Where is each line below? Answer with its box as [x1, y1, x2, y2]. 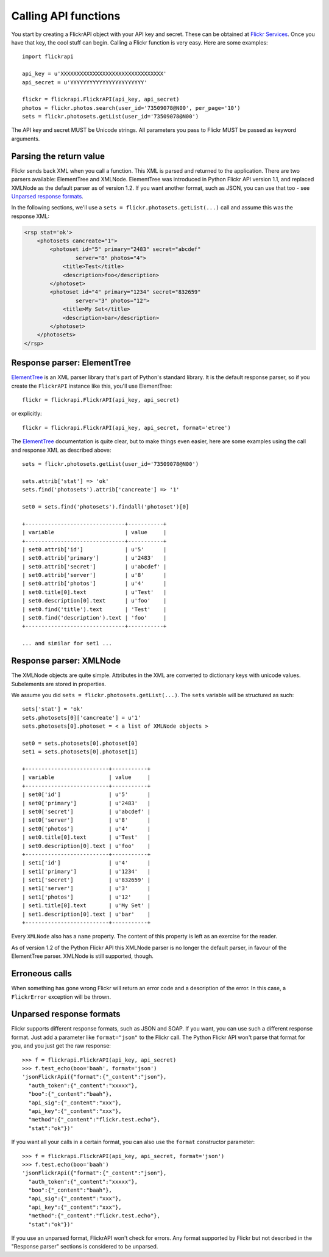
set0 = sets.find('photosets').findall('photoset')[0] [22, 503, 189, 510]
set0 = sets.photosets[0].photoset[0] [22, 739, 138, 747]
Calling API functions [11, 9, 121, 23]
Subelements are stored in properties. [11, 680, 107, 687]
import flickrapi [22, 53, 74, 60]
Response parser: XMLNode [11, 656, 121, 666]
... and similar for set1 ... [22, 640, 113, 647]
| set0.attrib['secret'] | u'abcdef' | [22, 563, 167, 570]
